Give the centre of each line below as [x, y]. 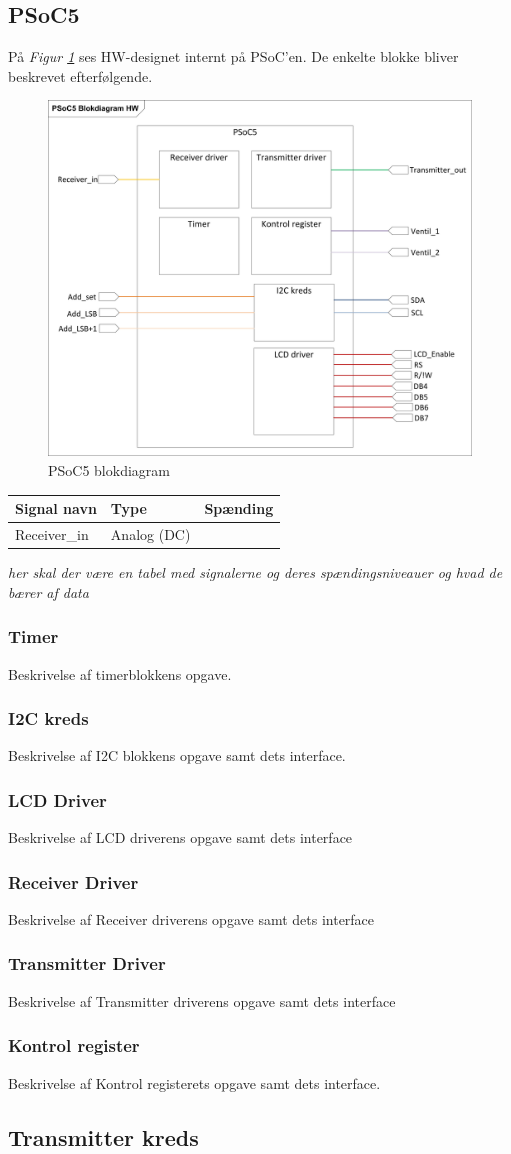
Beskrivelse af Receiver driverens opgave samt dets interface [191, 918]
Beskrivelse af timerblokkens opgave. [120, 673]
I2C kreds [48, 718]
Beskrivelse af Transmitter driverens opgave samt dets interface [202, 1000]
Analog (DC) [150, 534]
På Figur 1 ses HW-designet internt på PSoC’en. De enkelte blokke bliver [233, 56]
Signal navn [56, 508]
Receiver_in [52, 534]
